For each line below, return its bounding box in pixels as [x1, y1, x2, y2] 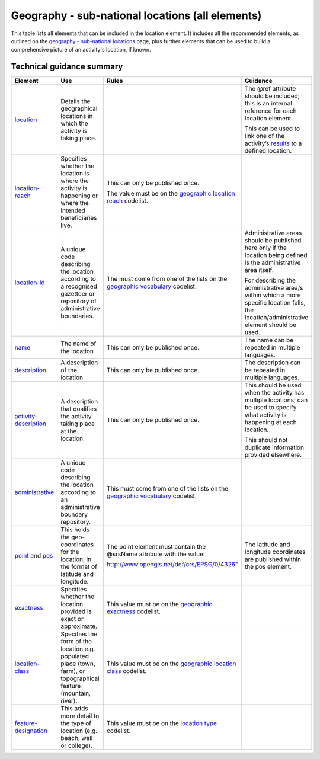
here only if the [244, 244, 287, 252]
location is [60, 169, 89, 178]
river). [60, 697, 78, 705]
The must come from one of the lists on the [107, 275, 228, 283]
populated [60, 652, 89, 661]
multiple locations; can [244, 396, 308, 404]
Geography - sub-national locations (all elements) [11, 9, 262, 22]
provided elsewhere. [244, 451, 302, 459]
